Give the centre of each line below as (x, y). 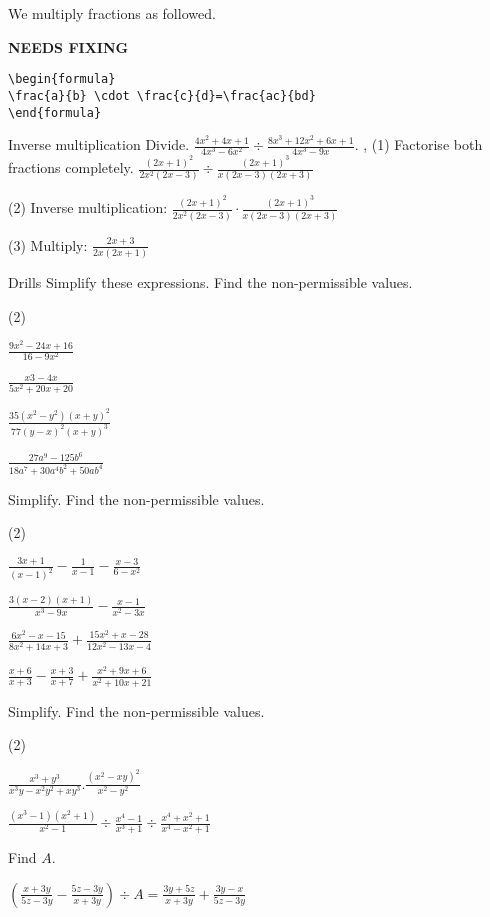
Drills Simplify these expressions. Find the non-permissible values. (210, 281)
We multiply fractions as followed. (112, 13)
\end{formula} (55, 112)
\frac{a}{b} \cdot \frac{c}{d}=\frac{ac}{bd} (162, 95)
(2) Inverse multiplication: (88, 207)
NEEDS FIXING (68, 46)
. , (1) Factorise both (418, 144)
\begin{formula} (62, 79)
